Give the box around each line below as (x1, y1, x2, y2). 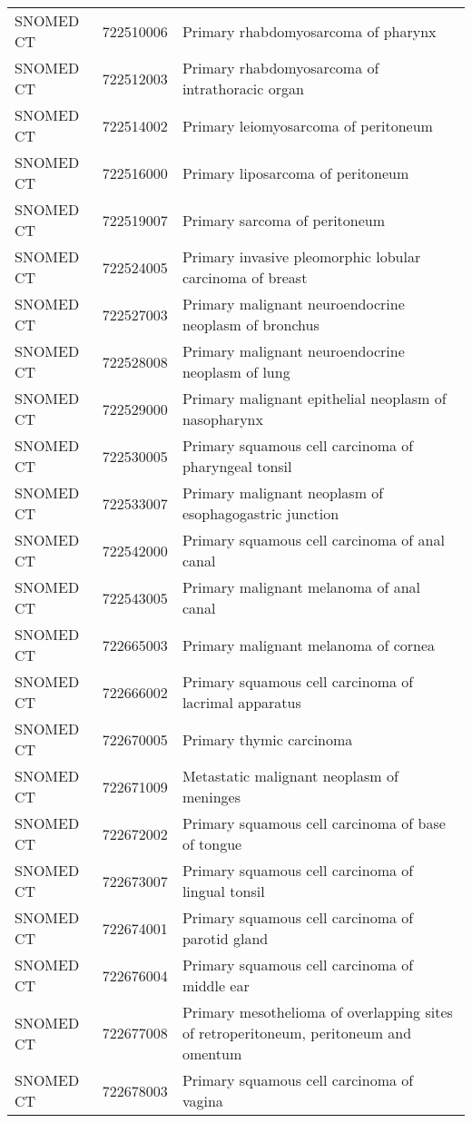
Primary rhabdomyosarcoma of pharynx (182, 20, 437, 42)
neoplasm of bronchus (182, 314, 320, 335)
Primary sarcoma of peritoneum (182, 209, 386, 231)
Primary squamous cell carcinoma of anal (182, 529, 445, 550)
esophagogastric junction (182, 503, 339, 524)
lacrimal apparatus (182, 692, 301, 713)
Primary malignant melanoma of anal (182, 576, 420, 597)
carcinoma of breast (182, 267, 308, 288)
